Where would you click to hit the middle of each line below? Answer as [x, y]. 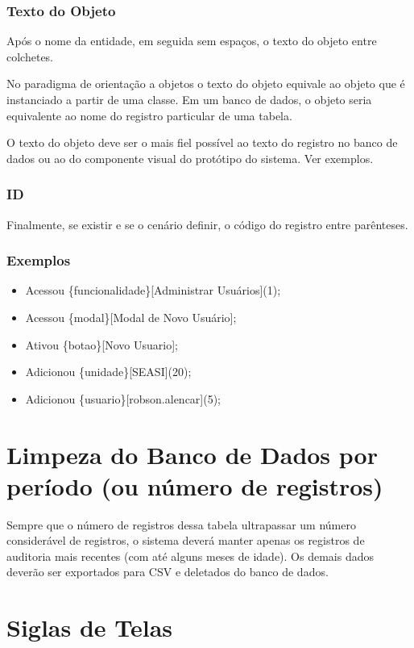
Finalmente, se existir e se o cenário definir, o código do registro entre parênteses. [207, 224]
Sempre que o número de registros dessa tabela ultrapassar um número [181, 524]
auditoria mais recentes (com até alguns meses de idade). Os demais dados [190, 556]
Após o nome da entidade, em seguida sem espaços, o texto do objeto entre [192, 41]
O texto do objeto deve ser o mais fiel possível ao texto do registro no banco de [202, 142]
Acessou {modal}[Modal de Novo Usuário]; [131, 317]
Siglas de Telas [90, 627]
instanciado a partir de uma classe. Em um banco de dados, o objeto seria [189, 99]
